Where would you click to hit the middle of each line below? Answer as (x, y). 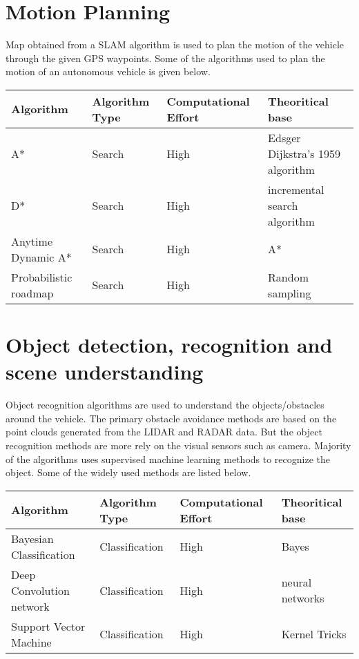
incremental (296, 189)
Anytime (32, 241)
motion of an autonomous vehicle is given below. (108, 71)
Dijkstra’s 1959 (304, 153)
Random (288, 277)
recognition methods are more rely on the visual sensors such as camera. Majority (178, 445)
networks (303, 598)
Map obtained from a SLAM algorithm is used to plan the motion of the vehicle (175, 45)
